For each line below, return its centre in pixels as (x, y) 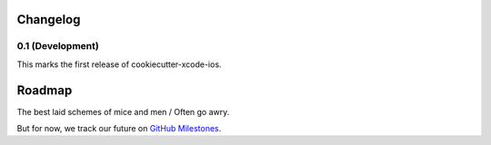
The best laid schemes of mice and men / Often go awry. (123, 111)
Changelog (49, 19)
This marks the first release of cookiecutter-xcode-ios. (119, 64)
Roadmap (45, 90)
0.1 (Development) (58, 46)
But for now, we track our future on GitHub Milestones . (119, 129)
